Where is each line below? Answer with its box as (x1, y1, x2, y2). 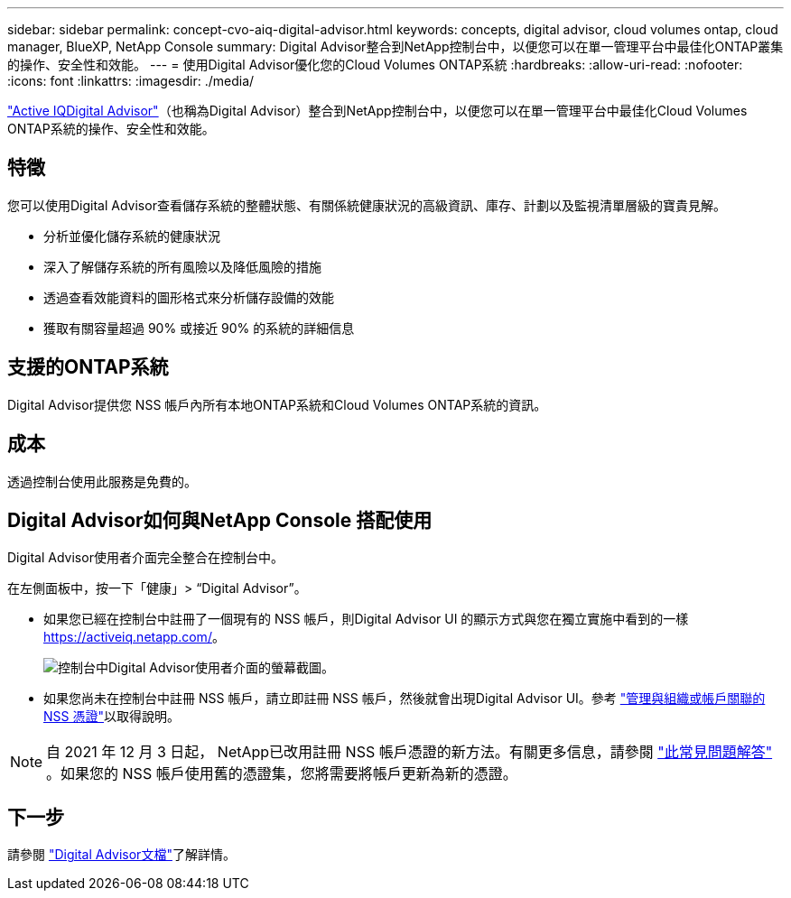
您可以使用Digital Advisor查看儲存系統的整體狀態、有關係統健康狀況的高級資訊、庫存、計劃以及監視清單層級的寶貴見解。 (7, 197, 726, 213)
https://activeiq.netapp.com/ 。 (43, 629, 225, 645)
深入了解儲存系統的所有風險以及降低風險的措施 (43, 258, 321, 274)
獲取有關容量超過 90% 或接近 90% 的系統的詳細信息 (43, 319, 355, 336)
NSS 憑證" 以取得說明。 (43, 708, 180, 725)
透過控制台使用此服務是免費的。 (7, 473, 197, 489)
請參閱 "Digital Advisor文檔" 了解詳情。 (7, 847, 236, 863)
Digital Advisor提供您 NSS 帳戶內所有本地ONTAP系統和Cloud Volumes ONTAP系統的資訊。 (7, 396, 547, 412)
